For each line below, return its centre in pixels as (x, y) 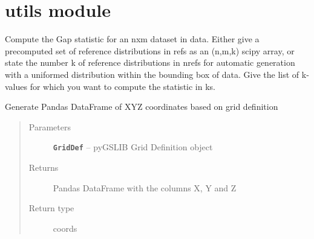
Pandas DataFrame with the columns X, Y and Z (145, 187)
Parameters (50, 126)
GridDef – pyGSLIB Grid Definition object (133, 147)
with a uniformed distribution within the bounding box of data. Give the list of (152, 74)
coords (65, 228)
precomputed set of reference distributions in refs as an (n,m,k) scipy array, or (150, 50)
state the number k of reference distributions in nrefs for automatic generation (150, 62)
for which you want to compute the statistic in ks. (123, 86)
